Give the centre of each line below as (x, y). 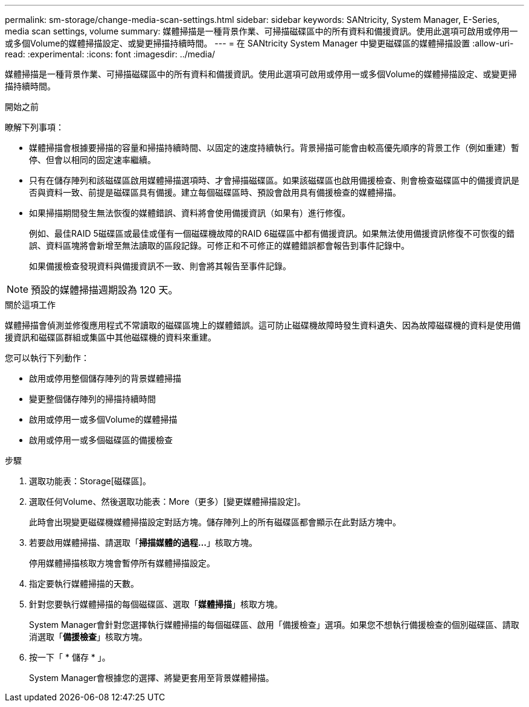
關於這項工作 (30, 305)
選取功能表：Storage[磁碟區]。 (90, 481)
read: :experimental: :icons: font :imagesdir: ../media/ (110, 54)
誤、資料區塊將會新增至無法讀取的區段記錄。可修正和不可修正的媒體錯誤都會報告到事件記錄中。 (219, 245)
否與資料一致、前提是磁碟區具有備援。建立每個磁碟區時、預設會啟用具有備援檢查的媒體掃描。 (215, 192)
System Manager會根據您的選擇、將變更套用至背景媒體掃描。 (152, 678)
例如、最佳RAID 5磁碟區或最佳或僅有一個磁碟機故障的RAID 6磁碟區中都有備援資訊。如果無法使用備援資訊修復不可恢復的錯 (272, 233)
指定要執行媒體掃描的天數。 (84, 584)
